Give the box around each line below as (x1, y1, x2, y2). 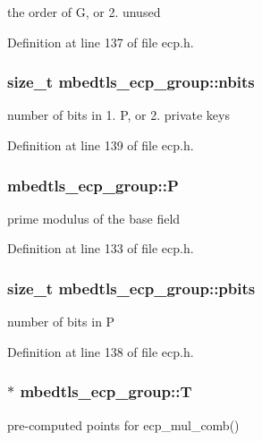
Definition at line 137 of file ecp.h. (7, 32, 194, 51)
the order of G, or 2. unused (7, 3, 161, 21)
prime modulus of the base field (7, 208, 181, 227)
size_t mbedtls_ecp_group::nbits (7, 71, 255, 93)
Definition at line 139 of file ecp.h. (7, 136, 194, 154)
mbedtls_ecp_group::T (20, 380, 192, 403)
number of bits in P (7, 312, 115, 331)
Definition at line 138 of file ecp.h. (7, 342, 194, 360)
